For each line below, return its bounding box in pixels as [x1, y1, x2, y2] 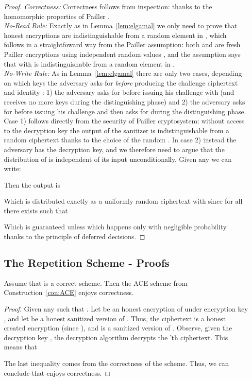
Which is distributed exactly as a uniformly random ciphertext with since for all [4, 196, 243, 206]
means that [4, 342, 37, 352]
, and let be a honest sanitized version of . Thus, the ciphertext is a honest [4, 313, 226, 323]
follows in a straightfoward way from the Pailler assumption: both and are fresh [4, 39, 241, 50]
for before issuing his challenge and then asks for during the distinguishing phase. [4, 106, 246, 116]
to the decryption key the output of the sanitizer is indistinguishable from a [4, 125, 230, 135]
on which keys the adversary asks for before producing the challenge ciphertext [4, 77, 238, 87]
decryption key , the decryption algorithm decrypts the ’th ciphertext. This [4, 332, 228, 342]
